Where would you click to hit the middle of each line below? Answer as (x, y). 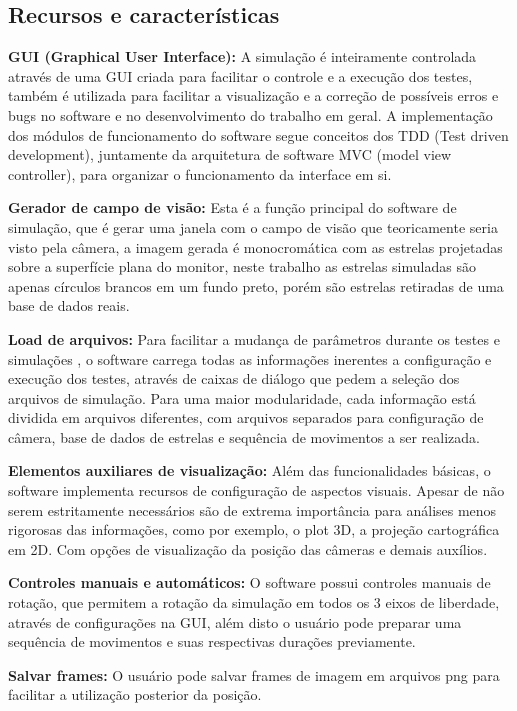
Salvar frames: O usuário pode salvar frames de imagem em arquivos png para (254, 674)
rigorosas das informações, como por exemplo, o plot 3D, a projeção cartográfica (254, 529)
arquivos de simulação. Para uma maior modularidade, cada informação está (242, 397)
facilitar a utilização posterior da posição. (135, 694)
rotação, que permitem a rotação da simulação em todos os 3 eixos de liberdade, (254, 602)
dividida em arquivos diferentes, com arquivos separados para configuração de (246, 417)
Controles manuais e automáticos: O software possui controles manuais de (249, 582)
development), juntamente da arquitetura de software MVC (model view (230, 154)
